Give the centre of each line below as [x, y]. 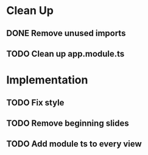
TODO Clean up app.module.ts [65, 53]
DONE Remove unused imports [66, 33]
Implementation [47, 80]
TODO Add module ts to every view [74, 144]
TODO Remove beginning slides [68, 123]
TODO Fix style [35, 102]
